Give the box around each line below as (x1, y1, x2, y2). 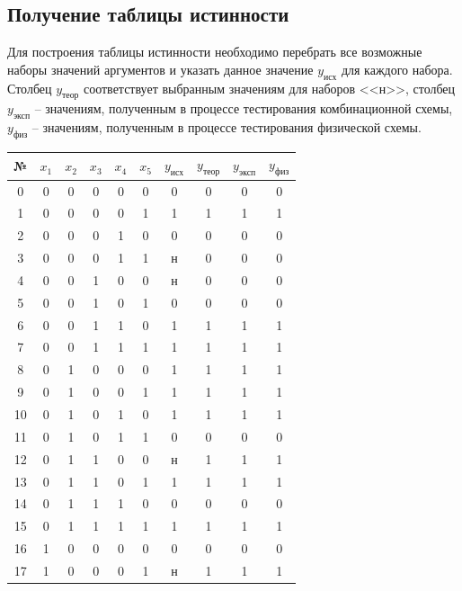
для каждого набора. (341, 59, 453, 78)
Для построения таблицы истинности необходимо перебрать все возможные (7, 42, 422, 61)
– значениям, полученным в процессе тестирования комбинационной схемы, (34, 99, 453, 118)
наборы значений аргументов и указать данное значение (7, 59, 314, 78)
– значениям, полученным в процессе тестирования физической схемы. (31, 118, 422, 137)
